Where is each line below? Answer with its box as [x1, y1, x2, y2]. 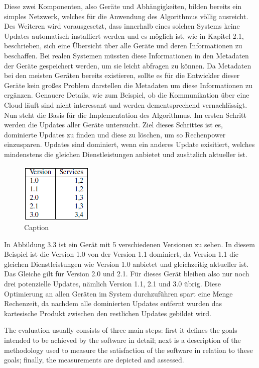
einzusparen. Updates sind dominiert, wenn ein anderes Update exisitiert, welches [4, 139, 255, 150]
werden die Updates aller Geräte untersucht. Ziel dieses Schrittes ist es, [4, 119, 223, 130]
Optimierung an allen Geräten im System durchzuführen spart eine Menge [4, 288, 233, 299]
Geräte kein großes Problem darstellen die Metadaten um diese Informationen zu [4, 80, 252, 90]
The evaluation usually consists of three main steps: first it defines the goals [4, 325, 237, 335]
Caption [24, 222, 49, 233]
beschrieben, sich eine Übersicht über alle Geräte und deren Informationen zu [4, 40, 242, 51]
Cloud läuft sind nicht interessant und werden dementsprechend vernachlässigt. [4, 99, 247, 110]
